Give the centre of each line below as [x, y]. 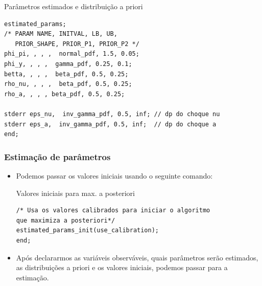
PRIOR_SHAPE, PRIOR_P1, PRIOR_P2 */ [77, 44]
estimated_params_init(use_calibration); [87, 230]
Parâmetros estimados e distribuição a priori [74, 6]
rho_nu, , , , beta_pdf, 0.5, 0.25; [68, 84]
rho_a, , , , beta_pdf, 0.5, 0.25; [65, 94]
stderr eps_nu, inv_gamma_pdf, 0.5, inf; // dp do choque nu [112, 114]
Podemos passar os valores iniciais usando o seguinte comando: [114, 175]
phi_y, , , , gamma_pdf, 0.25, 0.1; [68, 64]
